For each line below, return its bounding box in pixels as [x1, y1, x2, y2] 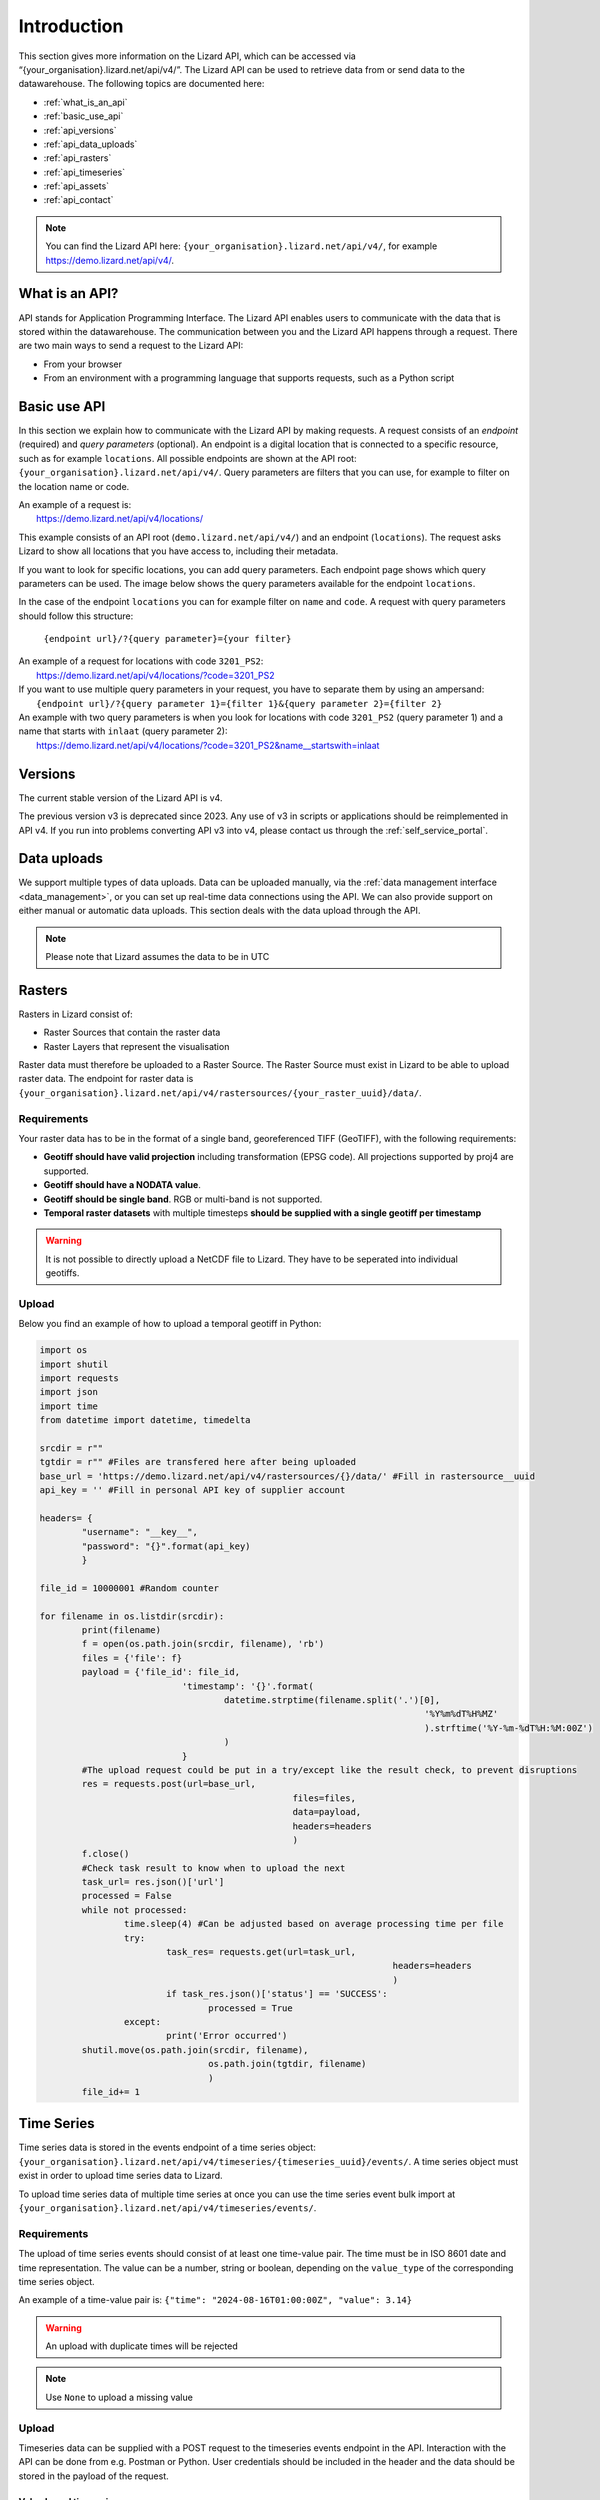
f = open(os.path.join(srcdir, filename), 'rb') [81, 1638, 325, 1650]
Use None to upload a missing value [45, 2391, 194, 2403]
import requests [39, 1373, 120, 1384]
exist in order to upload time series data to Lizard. [18, 2170, 224, 2182]
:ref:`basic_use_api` [43, 110, 124, 122]
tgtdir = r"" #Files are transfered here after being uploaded [39, 1456, 357, 1468]
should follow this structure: [18, 610, 134, 622]
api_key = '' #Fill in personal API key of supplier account [39, 1485, 346, 1496]
